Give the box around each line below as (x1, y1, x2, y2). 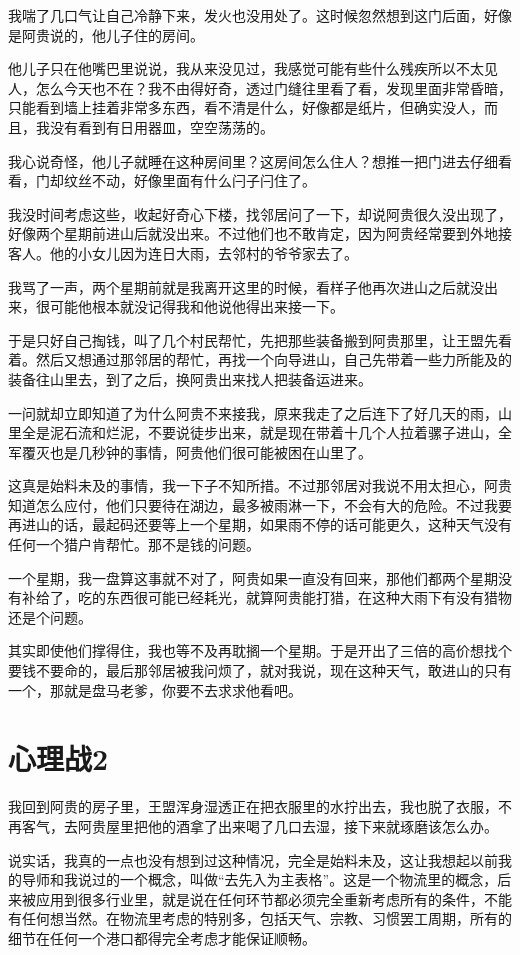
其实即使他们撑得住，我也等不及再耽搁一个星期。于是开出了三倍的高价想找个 (8, 640, 512, 661)
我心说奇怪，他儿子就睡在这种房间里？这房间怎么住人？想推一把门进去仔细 (8, 150, 498, 171)
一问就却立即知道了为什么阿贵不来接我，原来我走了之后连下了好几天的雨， (8, 402, 498, 423)
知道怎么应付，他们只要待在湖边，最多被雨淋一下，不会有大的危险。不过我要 (8, 494, 512, 515)
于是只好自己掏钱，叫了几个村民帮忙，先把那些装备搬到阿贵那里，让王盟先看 (8, 329, 512, 350)
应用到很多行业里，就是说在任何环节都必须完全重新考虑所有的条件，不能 (35, 888, 512, 909)
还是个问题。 (8, 606, 92, 627)
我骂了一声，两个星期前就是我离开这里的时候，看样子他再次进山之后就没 (8, 276, 484, 297)
